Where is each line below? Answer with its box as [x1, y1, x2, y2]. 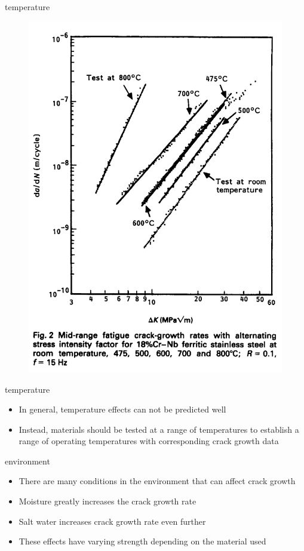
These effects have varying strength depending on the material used [19, 535, 266, 547]
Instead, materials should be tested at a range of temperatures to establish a [19, 423, 299, 435]
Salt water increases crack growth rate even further [19, 515, 206, 527]
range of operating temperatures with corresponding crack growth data [19, 435, 279, 447]
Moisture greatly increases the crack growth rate [19, 495, 196, 507]
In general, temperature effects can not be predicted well [19, 403, 226, 415]
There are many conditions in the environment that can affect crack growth [19, 475, 296, 487]
